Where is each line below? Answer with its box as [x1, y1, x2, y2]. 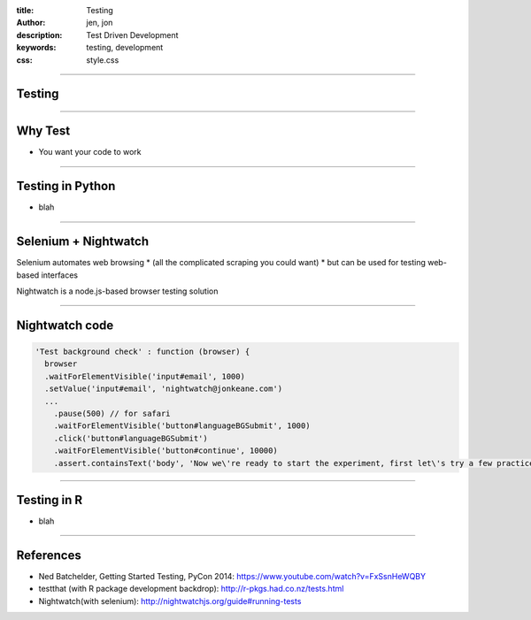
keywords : [16, 42, 57, 53]
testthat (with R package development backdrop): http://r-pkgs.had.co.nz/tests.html [38, 584, 344, 594]
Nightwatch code [16, 318, 114, 333]
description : [16, 29, 63, 40]
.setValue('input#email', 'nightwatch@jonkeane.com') [44, 384, 283, 394]
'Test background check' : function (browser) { [35, 347, 250, 357]
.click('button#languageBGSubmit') [53, 433, 208, 443]
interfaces [41, 270, 79, 280]
